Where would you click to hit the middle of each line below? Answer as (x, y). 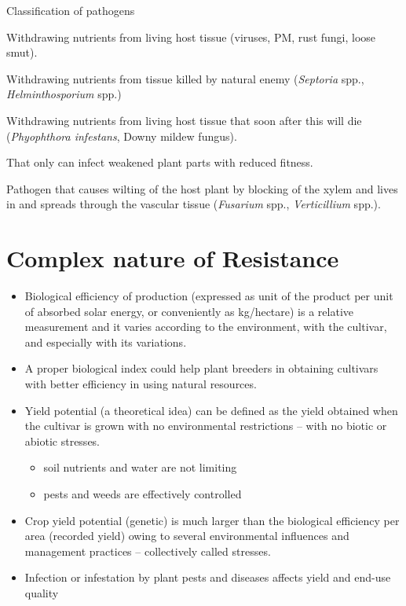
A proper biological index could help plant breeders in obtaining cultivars (201, 368)
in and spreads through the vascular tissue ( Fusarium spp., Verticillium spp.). (194, 204)
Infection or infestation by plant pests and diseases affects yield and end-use (208, 577)
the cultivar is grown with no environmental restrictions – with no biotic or (206, 426)
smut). (22, 52)
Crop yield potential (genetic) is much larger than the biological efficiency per (212, 520)
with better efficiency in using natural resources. (141, 384)
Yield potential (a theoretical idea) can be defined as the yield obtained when (211, 410)
